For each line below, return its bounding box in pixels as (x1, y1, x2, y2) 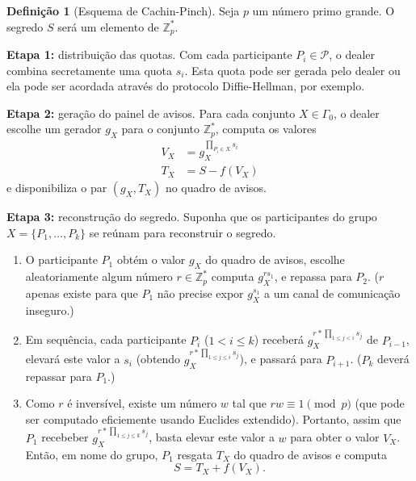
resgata (177, 445, 213, 462)
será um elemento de (57, 18, 159, 35)
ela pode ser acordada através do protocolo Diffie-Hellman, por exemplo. (6, 77, 365, 94)
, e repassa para (274, 268, 352, 285)
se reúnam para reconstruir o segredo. (89, 224, 276, 240)
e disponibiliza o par (6, 179, 107, 196)
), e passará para (239, 350, 322, 367)
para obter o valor (290, 429, 380, 445)
